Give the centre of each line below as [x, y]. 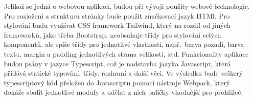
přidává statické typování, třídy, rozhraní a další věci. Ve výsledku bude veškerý [124, 73]
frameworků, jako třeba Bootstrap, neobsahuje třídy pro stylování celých [113, 34]
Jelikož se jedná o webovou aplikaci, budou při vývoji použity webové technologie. [127, 6]
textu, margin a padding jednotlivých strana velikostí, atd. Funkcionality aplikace [126, 53]
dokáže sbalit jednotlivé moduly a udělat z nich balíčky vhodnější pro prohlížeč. [124, 92]
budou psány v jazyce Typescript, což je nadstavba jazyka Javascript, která [117, 63]
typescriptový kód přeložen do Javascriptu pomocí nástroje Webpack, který [117, 82]
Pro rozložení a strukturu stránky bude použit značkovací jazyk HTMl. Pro [117, 15]
